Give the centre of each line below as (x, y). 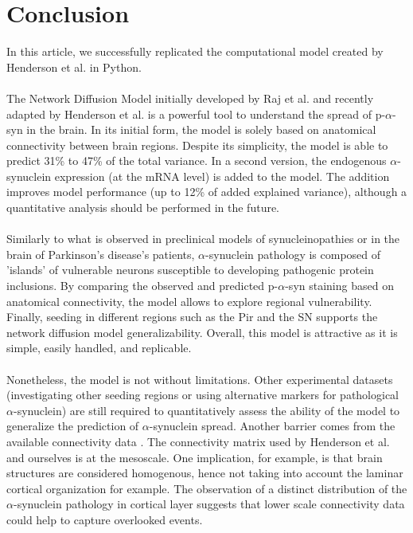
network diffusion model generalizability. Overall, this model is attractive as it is (202, 332)
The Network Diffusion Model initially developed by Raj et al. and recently (190, 98)
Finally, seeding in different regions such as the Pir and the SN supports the (192, 317)
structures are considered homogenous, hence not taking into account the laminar (205, 473)
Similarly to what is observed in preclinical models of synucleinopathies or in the (203, 239)
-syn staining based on (339, 286)
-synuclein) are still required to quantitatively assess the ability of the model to (206, 410)
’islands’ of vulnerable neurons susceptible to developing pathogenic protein (190, 270)
